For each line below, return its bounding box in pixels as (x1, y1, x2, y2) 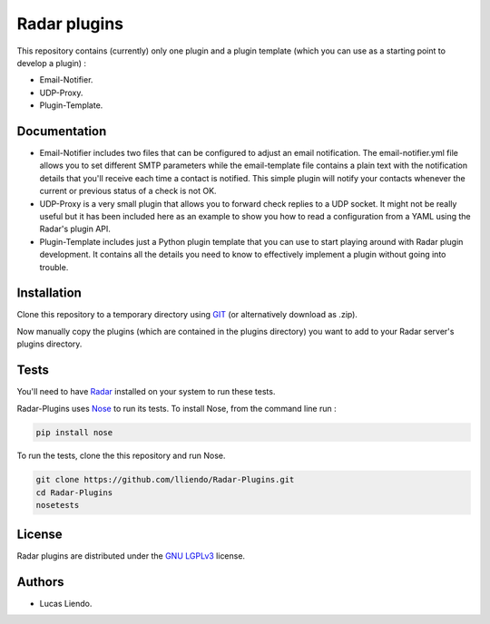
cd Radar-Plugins (35, 487, 113, 498)
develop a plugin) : (16, 57, 86, 68)
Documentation (16, 123, 107, 139)
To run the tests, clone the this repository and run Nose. (16, 450, 226, 462)
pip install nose (35, 427, 113, 437)
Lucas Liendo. (39, 598, 93, 609)
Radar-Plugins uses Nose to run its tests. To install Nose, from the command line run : (16, 403, 337, 414)
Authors (16, 574, 64, 590)
